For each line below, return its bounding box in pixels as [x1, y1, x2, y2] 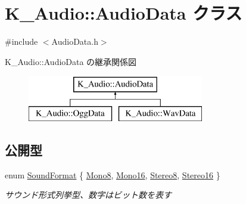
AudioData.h [51, 35, 98, 48]
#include [5, 35, 38, 48]
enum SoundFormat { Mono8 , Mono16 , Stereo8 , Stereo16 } [5, 168, 220, 181]
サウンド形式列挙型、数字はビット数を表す [5, 188, 172, 201]
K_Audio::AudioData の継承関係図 [5, 55, 137, 67]
